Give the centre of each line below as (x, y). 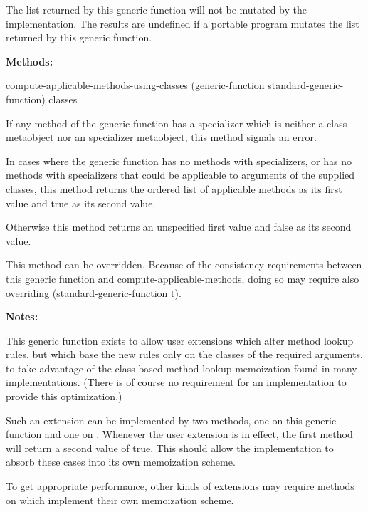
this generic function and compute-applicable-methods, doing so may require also (183, 278)
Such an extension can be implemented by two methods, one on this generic (171, 420)
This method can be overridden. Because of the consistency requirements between (184, 265)
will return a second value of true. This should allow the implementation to (170, 448)
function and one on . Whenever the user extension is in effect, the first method (179, 434)
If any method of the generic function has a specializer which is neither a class (177, 123)
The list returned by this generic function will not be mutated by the (157, 9)
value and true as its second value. (81, 203)
